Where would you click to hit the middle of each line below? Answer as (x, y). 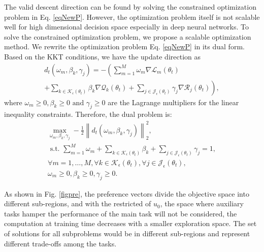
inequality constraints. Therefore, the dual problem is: (88, 114)
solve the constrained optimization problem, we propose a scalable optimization (128, 36)
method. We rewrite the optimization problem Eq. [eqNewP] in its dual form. (124, 46)
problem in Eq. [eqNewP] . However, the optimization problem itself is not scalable (132, 17)
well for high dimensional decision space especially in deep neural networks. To (126, 27)
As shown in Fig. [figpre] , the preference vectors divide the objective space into (127, 193)
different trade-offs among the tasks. (60, 243)
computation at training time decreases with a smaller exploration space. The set (130, 223)
